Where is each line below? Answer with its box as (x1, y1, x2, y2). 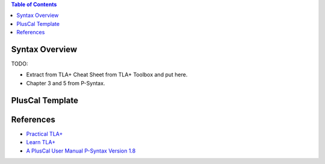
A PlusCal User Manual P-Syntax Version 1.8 (26, 147, 136, 154)
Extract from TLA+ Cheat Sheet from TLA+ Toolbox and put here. (26, 71, 188, 78)
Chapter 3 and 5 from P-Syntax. (26, 79, 105, 87)
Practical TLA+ (26, 130, 63, 138)
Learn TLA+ (26, 139, 56, 146)
